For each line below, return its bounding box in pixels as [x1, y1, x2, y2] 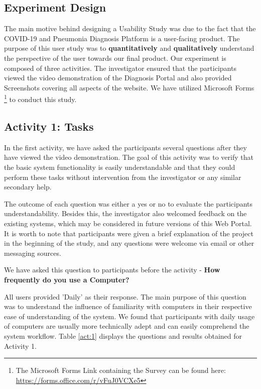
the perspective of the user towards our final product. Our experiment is [4, 52, 226, 63]
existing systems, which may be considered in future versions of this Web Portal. [4, 218, 252, 228]
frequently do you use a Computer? [4, 274, 129, 284]
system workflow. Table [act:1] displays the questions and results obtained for [4, 330, 242, 341]
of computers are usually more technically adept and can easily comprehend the [4, 321, 249, 331]
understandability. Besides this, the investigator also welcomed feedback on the [4, 208, 247, 219]
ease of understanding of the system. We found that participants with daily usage [4, 311, 255, 321]
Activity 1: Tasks [4, 119, 94, 134]
